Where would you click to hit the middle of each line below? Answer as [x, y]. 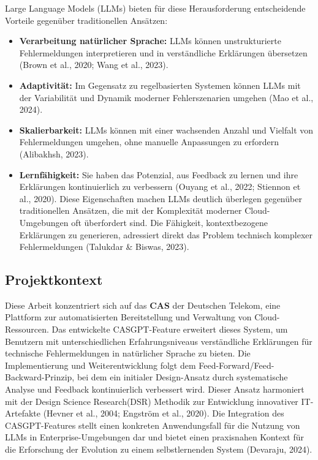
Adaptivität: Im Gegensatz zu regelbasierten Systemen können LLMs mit [160, 85]
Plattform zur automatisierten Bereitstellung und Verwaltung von [128, 317]
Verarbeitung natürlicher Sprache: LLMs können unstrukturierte [150, 41]
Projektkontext [54, 280]
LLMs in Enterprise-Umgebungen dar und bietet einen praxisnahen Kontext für [154, 437]
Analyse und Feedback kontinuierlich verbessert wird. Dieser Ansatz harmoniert [155, 389]
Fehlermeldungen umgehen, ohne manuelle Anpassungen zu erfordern [149, 142]
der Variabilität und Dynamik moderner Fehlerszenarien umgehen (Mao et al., [166, 97]
